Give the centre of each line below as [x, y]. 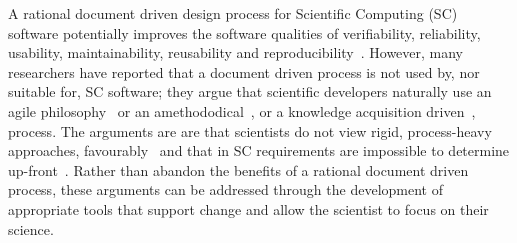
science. [31, 228]
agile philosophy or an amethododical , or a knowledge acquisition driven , [242, 110]
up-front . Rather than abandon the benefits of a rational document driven [238, 169]
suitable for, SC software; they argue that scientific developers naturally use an [250, 91]
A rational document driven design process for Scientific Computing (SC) [233, 13]
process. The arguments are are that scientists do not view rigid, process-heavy [250, 130]
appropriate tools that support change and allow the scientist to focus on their [248, 208]
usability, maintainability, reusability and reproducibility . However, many [236, 52]
